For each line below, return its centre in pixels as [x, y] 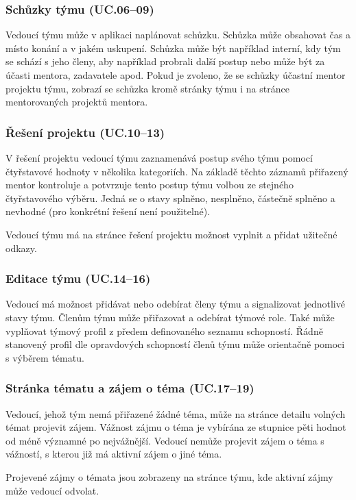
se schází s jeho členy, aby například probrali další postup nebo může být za [165, 61]
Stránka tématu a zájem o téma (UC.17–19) [130, 388]
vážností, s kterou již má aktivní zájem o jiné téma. [114, 454]
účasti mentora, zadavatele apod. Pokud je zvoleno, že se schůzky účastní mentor [176, 75]
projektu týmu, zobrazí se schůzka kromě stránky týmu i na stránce [147, 88]
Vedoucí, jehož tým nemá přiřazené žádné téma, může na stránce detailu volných [176, 413]
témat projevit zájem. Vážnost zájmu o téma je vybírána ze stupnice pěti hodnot [176, 427]
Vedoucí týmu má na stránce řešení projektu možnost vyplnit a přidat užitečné [171, 234]
